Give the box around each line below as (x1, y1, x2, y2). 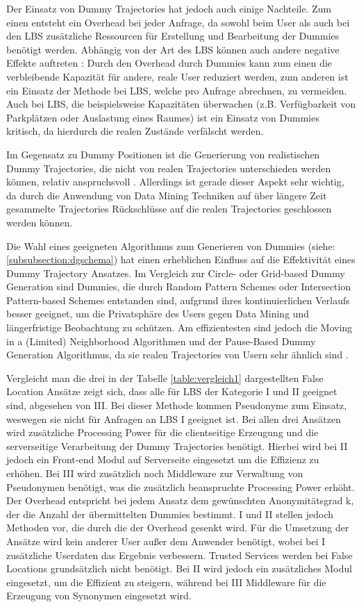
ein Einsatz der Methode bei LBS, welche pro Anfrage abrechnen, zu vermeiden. (6, 83, 347, 97)
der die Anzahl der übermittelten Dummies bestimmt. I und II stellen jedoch (6, 506, 334, 521)
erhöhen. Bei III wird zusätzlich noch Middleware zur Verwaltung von (6, 466, 303, 480)
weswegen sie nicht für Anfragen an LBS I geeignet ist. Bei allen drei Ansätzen (6, 411, 342, 426)
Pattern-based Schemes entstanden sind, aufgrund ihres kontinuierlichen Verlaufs (6, 292, 350, 307)
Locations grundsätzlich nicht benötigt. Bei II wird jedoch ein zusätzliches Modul (6, 561, 353, 576)
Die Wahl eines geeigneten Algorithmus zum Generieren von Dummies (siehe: (6, 238, 335, 253)
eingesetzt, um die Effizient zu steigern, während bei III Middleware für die (6, 574, 326, 589)
